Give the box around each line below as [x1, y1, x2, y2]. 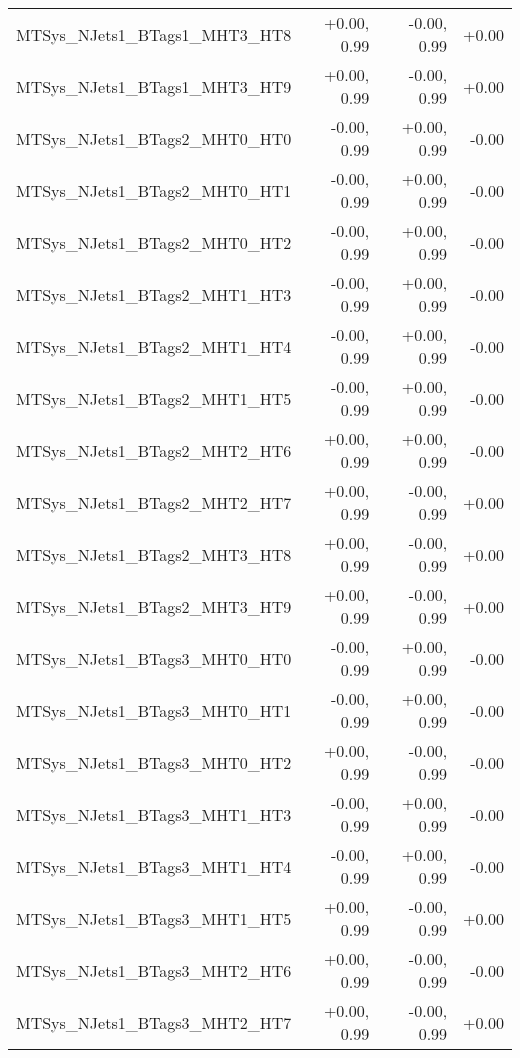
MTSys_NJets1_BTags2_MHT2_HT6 [16, 438, 292, 462]
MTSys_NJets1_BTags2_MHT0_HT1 [16, 178, 292, 202]
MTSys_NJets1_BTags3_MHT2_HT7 [16, 1010, 292, 1034]
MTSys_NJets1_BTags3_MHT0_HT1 [16, 698, 292, 722]
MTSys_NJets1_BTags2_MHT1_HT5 [16, 386, 292, 410]
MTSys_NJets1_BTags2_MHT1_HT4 [16, 334, 292, 358]
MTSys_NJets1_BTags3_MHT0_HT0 [16, 646, 292, 670]
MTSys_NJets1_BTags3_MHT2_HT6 [16, 958, 292, 982]
